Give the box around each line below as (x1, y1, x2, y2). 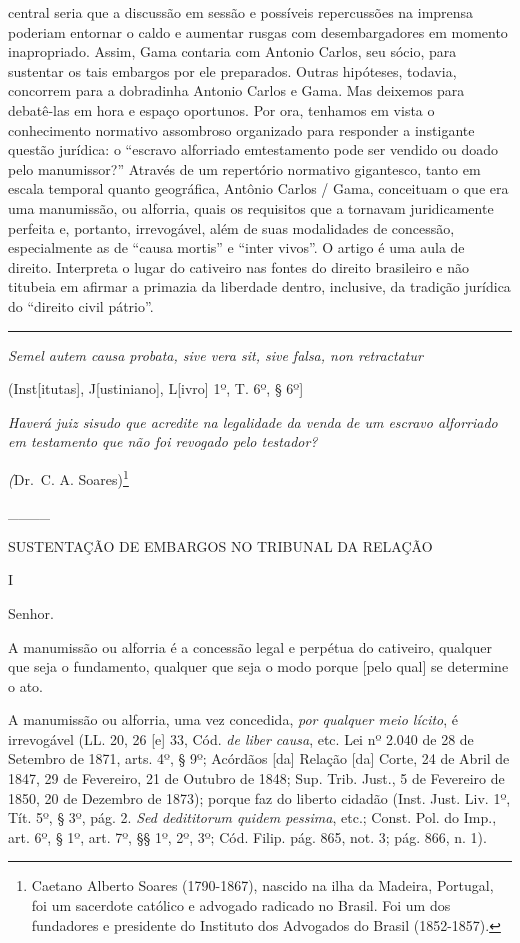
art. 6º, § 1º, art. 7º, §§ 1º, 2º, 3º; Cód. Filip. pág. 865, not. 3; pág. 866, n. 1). (8, 826, 487, 847)
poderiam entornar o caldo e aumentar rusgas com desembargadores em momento (8, 21, 508, 42)
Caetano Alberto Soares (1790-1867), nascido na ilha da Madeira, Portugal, (31, 875, 494, 896)
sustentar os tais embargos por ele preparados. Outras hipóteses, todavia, (8, 60, 457, 81)
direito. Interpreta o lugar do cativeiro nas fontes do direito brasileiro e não (8, 256, 470, 277)
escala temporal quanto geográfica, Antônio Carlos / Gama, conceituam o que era (8, 178, 509, 199)
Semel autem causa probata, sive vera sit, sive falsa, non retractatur (8, 344, 423, 365)
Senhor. (8, 602, 54, 623)
